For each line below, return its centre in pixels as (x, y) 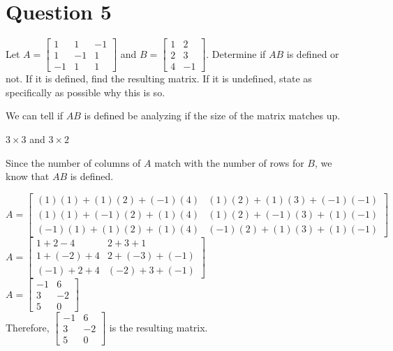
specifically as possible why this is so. (86, 92)
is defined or (313, 53)
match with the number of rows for (229, 162)
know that (28, 176)
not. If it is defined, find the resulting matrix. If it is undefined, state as (159, 79)
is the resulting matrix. (158, 327)
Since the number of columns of (73, 162)
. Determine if (236, 53)
